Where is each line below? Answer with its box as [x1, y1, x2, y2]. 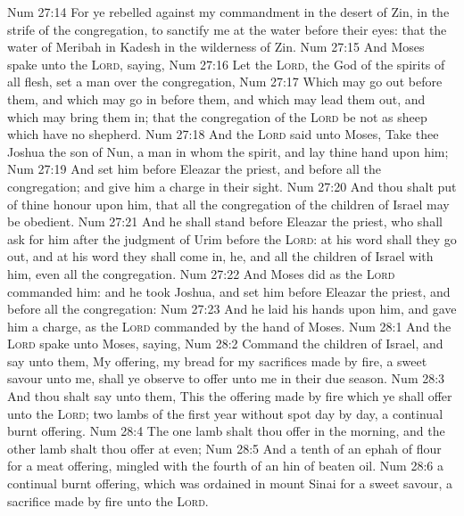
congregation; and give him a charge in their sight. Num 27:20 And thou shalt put [7, 176, 457, 195]
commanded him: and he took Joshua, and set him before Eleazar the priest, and [7, 282, 451, 300]
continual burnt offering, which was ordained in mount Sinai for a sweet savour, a [7, 474, 452, 493]
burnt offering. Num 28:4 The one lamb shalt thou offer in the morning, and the [7, 422, 445, 440]
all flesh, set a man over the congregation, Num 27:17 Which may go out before [7, 72, 443, 91]
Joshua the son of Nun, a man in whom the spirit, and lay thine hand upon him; [7, 142, 449, 160]
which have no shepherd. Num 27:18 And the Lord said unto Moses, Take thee [7, 125, 439, 143]
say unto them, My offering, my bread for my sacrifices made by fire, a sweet [7, 351, 427, 370]
